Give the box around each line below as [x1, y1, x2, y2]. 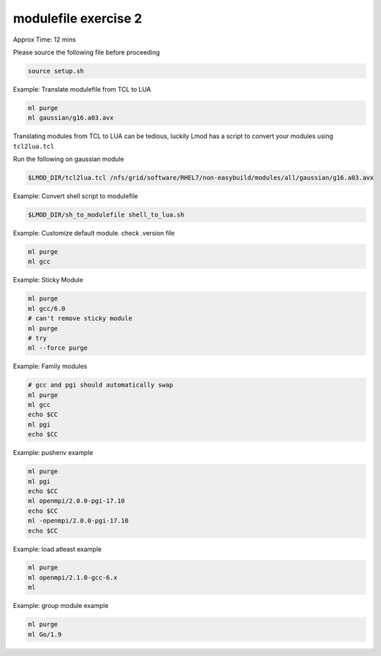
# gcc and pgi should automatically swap [28, 381, 174, 389]
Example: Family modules [13, 362, 87, 370]
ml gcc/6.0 [28, 304, 66, 312]
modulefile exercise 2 [13, 11, 143, 26]
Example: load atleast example [13, 545, 102, 553]
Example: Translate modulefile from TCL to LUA [13, 85, 152, 93]
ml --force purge [28, 344, 88, 352]
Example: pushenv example [13, 449, 93, 457]
